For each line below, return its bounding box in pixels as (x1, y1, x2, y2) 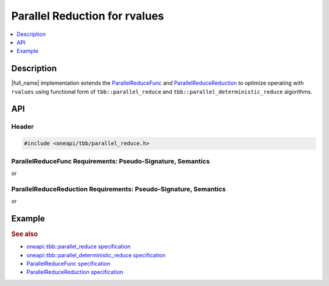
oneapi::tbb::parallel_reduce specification (26, 243, 131, 250)
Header (11, 123, 34, 131)
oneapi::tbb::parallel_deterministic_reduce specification (26, 251, 166, 259)
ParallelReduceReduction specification (26, 268, 124, 276)
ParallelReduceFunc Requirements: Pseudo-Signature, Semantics (11, 157, 210, 165)
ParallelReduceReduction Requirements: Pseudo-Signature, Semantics (11, 185, 226, 193)
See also (11, 229, 38, 238)
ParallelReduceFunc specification (26, 260, 111, 268)
